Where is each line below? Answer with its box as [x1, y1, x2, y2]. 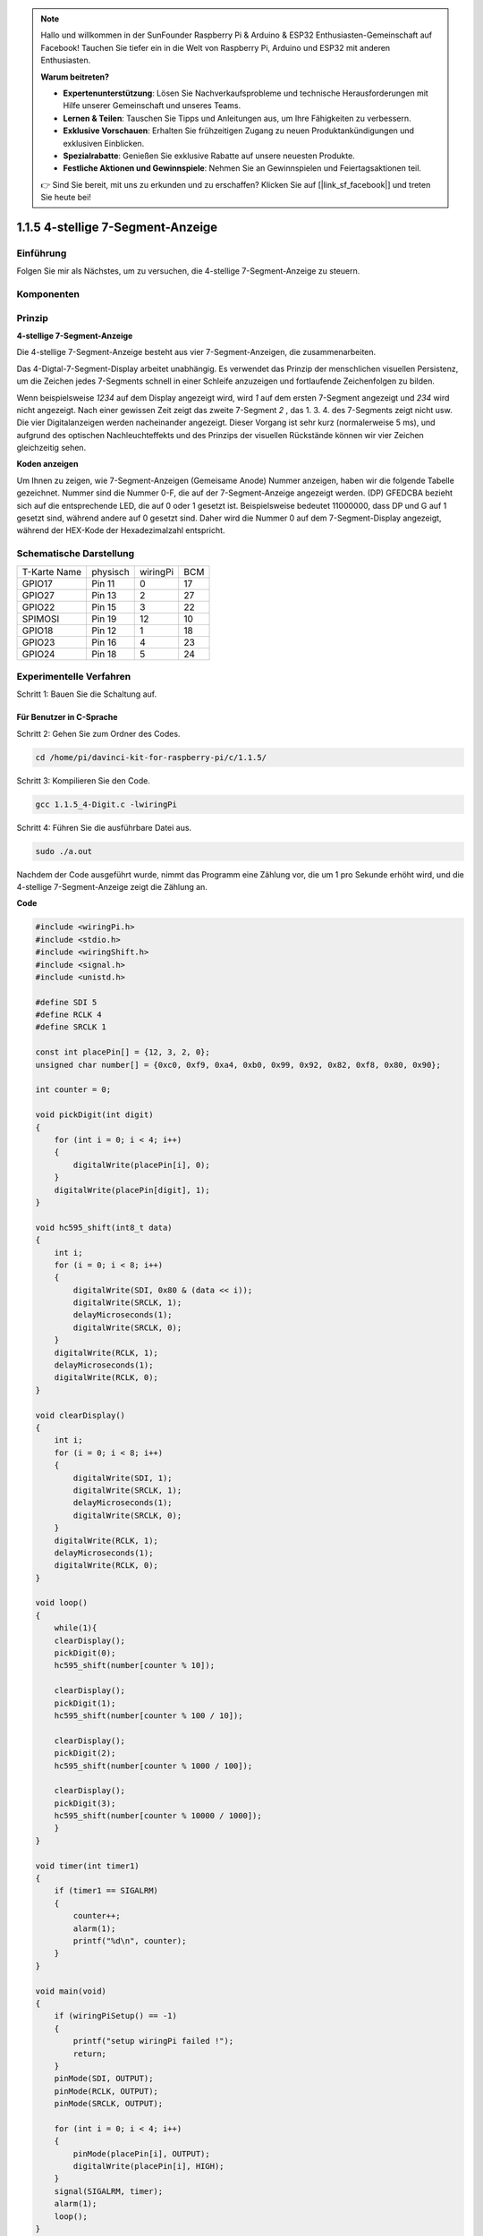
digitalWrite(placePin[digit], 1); [54, 1185, 210, 1195]
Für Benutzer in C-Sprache [16, 712, 118, 723]
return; [72, 2048, 107, 2059]
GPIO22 [21, 600, 55, 613]
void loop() [35, 1597, 89, 1608]
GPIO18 [21, 624, 54, 637]
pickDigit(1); [54, 1698, 116, 1708]
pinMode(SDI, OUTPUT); [54, 2073, 154, 2084]
